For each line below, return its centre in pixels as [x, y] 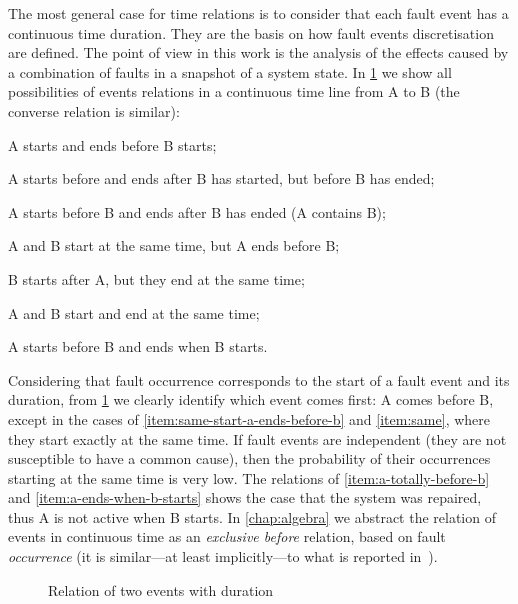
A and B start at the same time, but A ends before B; [174, 245]
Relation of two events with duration [161, 589]
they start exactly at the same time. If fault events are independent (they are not [257, 438]
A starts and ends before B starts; [112, 144]
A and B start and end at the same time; [134, 312]
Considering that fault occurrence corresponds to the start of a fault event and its [259, 379]
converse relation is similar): [94, 110]
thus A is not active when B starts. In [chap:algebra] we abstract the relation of [252, 516]
